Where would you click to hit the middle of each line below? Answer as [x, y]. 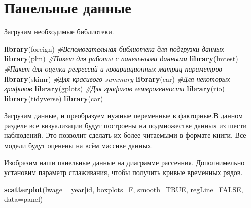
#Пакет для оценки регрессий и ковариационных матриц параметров [113, 68]
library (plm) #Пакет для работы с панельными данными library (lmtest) [121, 59]
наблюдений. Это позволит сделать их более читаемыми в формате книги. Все [125, 135]
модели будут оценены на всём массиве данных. [79, 145]
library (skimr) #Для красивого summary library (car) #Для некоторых [117, 78]
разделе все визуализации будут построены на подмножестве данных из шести [126, 125]
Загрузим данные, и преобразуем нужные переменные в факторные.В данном [123, 115]
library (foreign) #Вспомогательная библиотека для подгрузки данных [114, 48]
